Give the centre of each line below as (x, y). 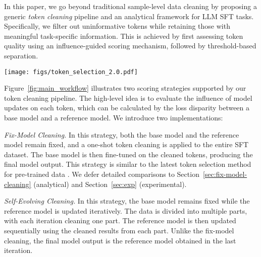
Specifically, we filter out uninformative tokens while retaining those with (117, 26)
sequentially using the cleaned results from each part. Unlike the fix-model (119, 230)
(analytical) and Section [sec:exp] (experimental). (110, 184)
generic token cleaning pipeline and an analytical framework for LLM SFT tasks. (129, 16)
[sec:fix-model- (225, 174)
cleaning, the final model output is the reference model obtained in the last (120, 240)
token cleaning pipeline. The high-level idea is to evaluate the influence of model (128, 98)
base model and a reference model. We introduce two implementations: (114, 117)
